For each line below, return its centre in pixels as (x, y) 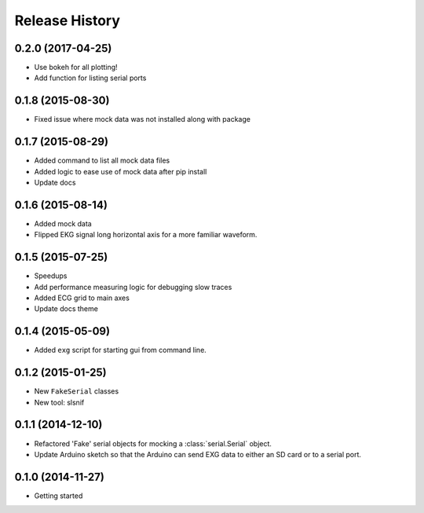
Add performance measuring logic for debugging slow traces (133, 287)
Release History (68, 20)
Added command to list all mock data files (102, 160)
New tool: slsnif (59, 402)
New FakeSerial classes (77, 391)
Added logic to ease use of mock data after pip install (121, 171)
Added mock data (63, 223)
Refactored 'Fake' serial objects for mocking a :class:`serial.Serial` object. (153, 443)
